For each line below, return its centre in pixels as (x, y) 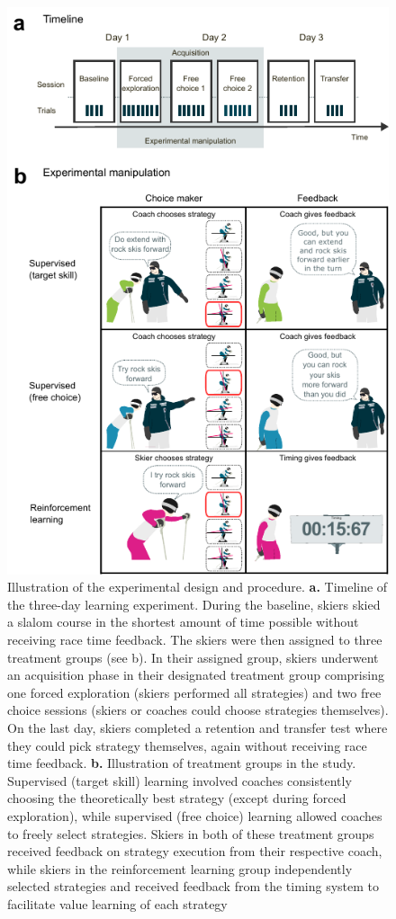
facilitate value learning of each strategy (117, 903)
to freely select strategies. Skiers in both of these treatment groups (191, 833)
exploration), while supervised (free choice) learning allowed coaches (195, 815)
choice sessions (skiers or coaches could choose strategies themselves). (198, 710)
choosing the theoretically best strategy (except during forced (177, 798)
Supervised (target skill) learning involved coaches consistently (180, 780)
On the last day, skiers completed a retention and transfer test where (198, 727)
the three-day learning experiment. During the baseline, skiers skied (194, 604)
